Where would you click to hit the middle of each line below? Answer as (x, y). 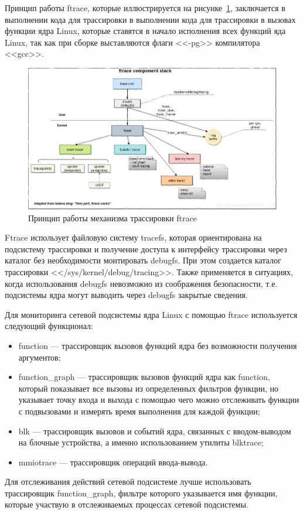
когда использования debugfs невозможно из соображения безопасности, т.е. (141, 283)
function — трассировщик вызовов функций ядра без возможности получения (158, 345)
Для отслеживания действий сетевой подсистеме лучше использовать (128, 482)
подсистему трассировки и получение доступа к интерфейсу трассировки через (146, 249)
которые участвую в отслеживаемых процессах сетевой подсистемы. (127, 504)
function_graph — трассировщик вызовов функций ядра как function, (144, 377)
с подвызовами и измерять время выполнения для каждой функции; (139, 411)
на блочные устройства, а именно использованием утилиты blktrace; (141, 442)
